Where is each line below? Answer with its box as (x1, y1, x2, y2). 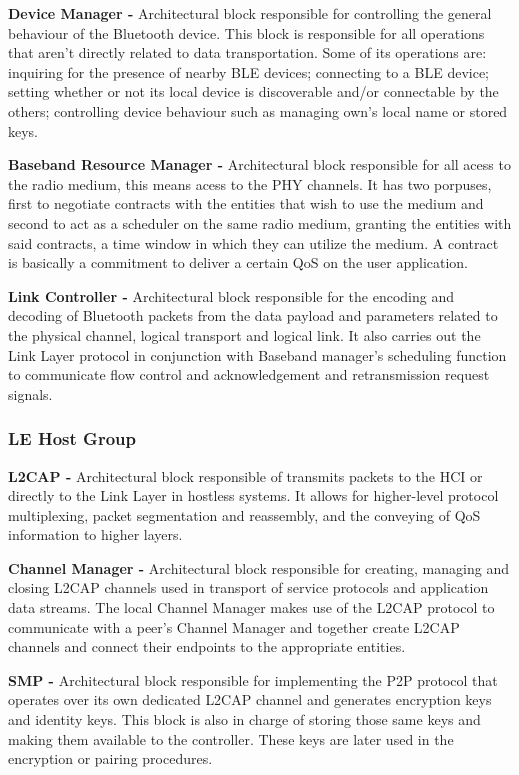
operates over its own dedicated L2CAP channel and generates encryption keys (8, 689, 492, 710)
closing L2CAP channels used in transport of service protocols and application (8, 577, 489, 598)
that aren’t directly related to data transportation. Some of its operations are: (8, 42, 487, 63)
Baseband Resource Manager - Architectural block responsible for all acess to (8, 154, 511, 175)
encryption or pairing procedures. (8, 748, 213, 769)
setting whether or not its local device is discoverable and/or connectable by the (8, 81, 499, 102)
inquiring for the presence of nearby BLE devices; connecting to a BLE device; (8, 61, 489, 82)
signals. (8, 383, 53, 404)
